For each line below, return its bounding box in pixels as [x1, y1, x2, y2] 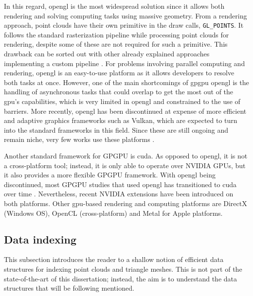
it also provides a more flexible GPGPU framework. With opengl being [4, 170, 216, 180]
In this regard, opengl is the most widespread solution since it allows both [4, 1, 225, 11]
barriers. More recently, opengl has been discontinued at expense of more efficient [4, 105, 247, 116]
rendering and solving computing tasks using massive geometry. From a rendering [4, 10, 247, 20]
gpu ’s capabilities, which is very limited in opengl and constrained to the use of [4, 96, 240, 106]
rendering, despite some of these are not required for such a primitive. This [4, 39, 228, 49]
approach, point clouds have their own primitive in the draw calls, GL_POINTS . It [4, 20, 244, 30]
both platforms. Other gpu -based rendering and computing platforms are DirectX [4, 198, 247, 208]
